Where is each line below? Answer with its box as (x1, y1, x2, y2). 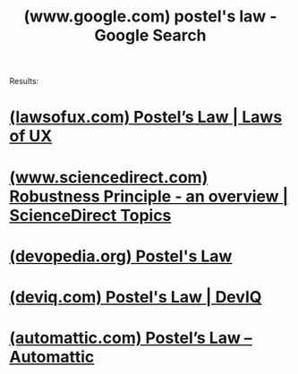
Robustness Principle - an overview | (9, 186, 289, 207)
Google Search (93, 25, 208, 46)
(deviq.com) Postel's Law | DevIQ (9, 286, 262, 307)
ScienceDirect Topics (9, 205, 172, 225)
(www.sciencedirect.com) (9, 167, 209, 187)
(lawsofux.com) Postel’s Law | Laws (9, 107, 283, 127)
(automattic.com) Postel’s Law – (9, 328, 252, 348)
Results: (9, 76, 39, 87)
